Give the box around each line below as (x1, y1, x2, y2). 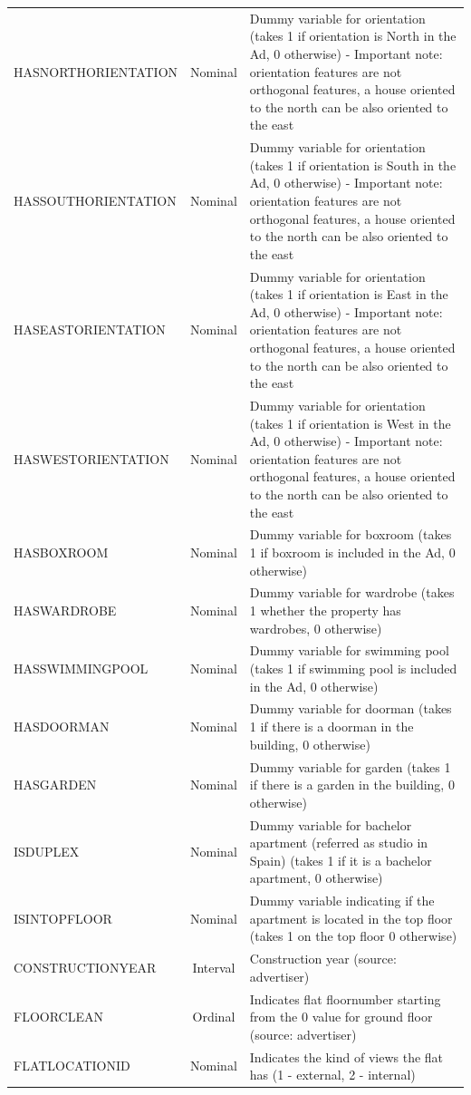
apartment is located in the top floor (249, 908, 453, 927)
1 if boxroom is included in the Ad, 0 (249, 542, 456, 561)
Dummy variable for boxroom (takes (249, 525, 452, 544)
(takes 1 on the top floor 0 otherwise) (249, 926, 457, 945)
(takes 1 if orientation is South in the (249, 155, 457, 174)
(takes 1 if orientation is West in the (249, 413, 451, 432)
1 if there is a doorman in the (249, 717, 414, 736)
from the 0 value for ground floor (249, 1007, 433, 1026)
